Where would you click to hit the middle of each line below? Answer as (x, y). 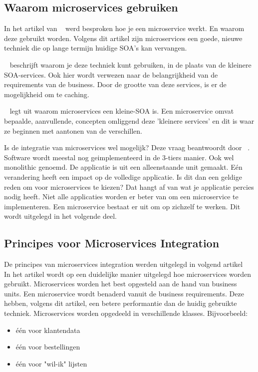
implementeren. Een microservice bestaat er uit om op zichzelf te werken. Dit (122, 206)
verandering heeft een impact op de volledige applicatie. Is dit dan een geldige (123, 176)
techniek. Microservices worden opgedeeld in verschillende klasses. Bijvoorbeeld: (126, 313)
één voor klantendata (48, 330)
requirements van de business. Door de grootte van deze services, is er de (115, 84)
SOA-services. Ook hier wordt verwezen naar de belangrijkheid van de (111, 74)
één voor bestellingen (48, 347)
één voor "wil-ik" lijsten (51, 363)
